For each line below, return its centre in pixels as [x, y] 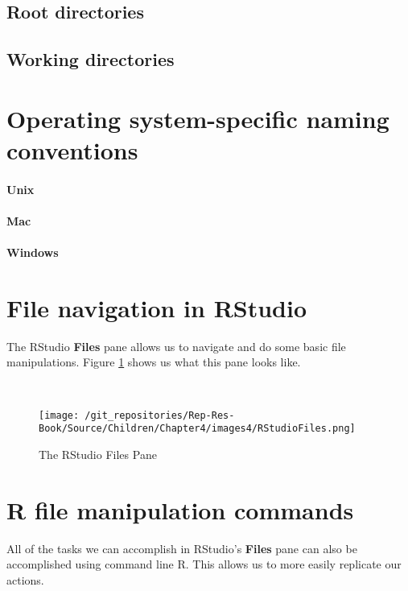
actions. [25, 579]
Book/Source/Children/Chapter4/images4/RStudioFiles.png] [197, 429]
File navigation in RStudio [157, 307]
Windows [33, 252]
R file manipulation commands [180, 509]
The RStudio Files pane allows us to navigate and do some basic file [176, 346]
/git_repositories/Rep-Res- [160, 415]
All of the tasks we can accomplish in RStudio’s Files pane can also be [182, 548]
